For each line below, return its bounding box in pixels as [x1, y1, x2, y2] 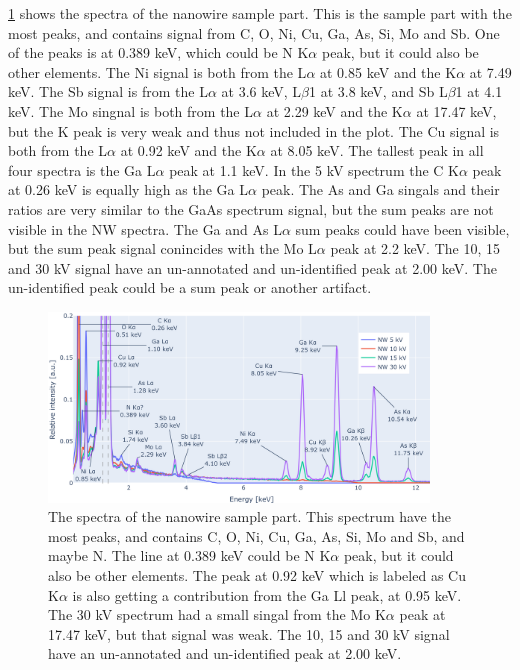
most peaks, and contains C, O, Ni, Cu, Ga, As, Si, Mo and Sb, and [48, 525, 465, 546]
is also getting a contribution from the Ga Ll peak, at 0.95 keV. [72, 584, 462, 605]
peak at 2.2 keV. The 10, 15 [330, 238, 500, 259]
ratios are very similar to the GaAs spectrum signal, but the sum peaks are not [8, 198, 494, 219]
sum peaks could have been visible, [295, 218, 510, 239]
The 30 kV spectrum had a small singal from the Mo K [48, 604, 386, 625]
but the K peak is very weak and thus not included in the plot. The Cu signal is [8, 120, 500, 141]
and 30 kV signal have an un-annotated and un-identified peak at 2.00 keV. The [8, 257, 497, 278]
